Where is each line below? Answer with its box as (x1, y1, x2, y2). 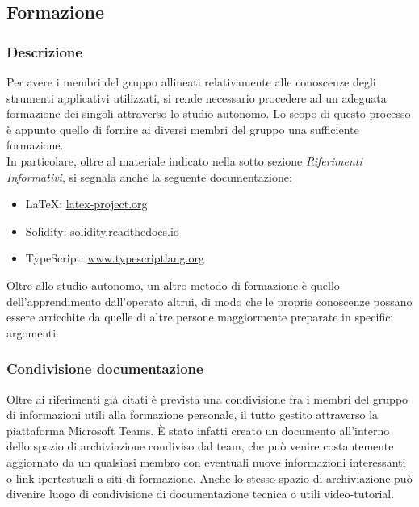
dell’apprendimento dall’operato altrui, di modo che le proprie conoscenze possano (6, 292, 413, 309)
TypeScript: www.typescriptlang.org (25, 249, 204, 266)
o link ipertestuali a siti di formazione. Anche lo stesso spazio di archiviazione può (6, 469, 413, 486)
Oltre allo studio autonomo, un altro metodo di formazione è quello (6, 276, 340, 293)
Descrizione (6, 41, 82, 61)
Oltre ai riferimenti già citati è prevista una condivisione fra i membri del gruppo (6, 390, 409, 407)
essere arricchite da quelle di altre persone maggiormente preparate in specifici (6, 308, 394, 325)
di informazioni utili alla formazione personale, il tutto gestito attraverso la (6, 406, 379, 423)
